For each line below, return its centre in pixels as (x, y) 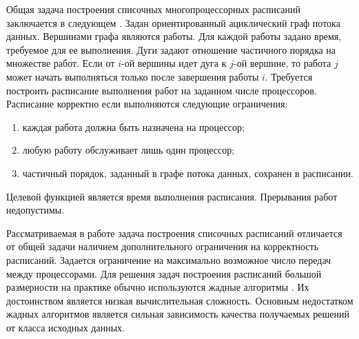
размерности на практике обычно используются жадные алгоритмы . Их (158, 287)
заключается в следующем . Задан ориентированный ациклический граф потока (173, 22)
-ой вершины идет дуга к (174, 63)
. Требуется (289, 76)
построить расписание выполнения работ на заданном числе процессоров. (162, 90)
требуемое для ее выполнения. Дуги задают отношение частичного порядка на (171, 49)
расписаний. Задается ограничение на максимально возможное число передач (169, 259)
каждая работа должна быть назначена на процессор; (133, 126)
